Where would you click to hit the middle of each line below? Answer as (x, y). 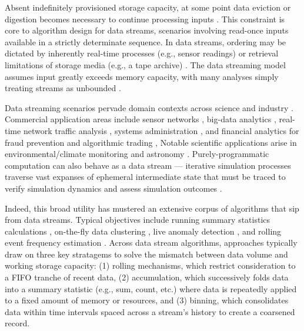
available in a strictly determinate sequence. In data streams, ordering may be (146, 41)
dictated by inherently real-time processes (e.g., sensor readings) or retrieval (142, 53)
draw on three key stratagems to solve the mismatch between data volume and (146, 254)
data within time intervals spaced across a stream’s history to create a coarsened (150, 311)
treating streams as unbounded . (63, 88)
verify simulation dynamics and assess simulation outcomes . (113, 188)
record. (17, 323)
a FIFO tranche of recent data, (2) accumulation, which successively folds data (147, 277)
